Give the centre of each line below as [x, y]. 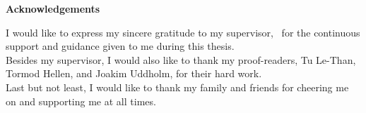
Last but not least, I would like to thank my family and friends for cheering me [177, 87]
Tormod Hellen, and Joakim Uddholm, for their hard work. [134, 73]
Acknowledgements [53, 8]
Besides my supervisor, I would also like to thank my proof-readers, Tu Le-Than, [181, 59]
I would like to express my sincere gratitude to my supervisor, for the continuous [183, 32]
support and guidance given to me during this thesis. [120, 46]
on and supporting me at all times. [81, 101]
